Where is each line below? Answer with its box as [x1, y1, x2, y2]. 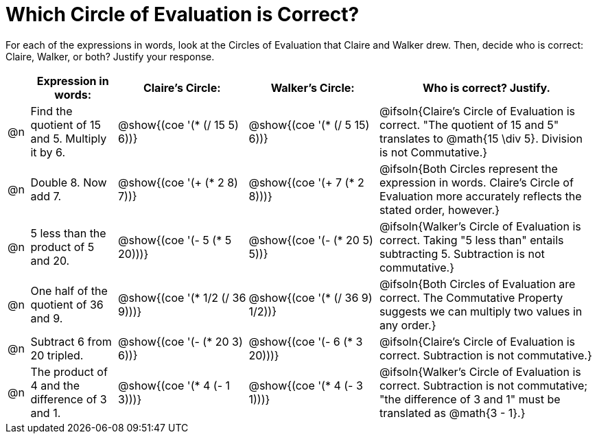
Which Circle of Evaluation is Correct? [5, 3, 360, 26]
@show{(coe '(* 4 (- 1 [118, 378, 231, 392]
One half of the [30, 283, 108, 298]
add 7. [30, 189, 62, 203]
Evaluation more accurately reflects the [379, 189, 582, 203]
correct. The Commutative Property [379, 290, 563, 305]
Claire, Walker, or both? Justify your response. [5, 50, 215, 62]
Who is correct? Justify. [422, 80, 550, 95]
